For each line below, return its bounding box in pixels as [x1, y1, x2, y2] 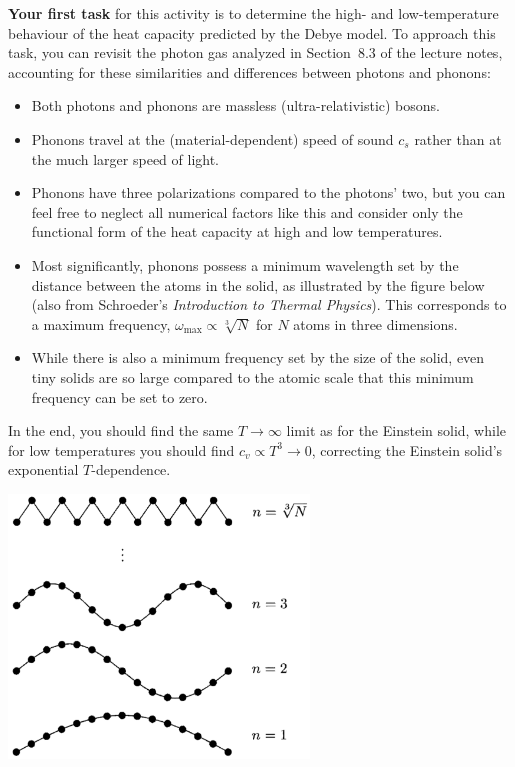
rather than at [414, 128, 502, 149]
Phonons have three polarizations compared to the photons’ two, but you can [31, 182, 506, 203]
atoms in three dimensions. [293, 313, 458, 334]
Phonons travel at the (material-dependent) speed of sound [31, 128, 394, 149]
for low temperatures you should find [8, 439, 235, 460]
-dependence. [91, 459, 171, 480]
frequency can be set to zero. [31, 386, 208, 407]
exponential [8, 459, 79, 480]
